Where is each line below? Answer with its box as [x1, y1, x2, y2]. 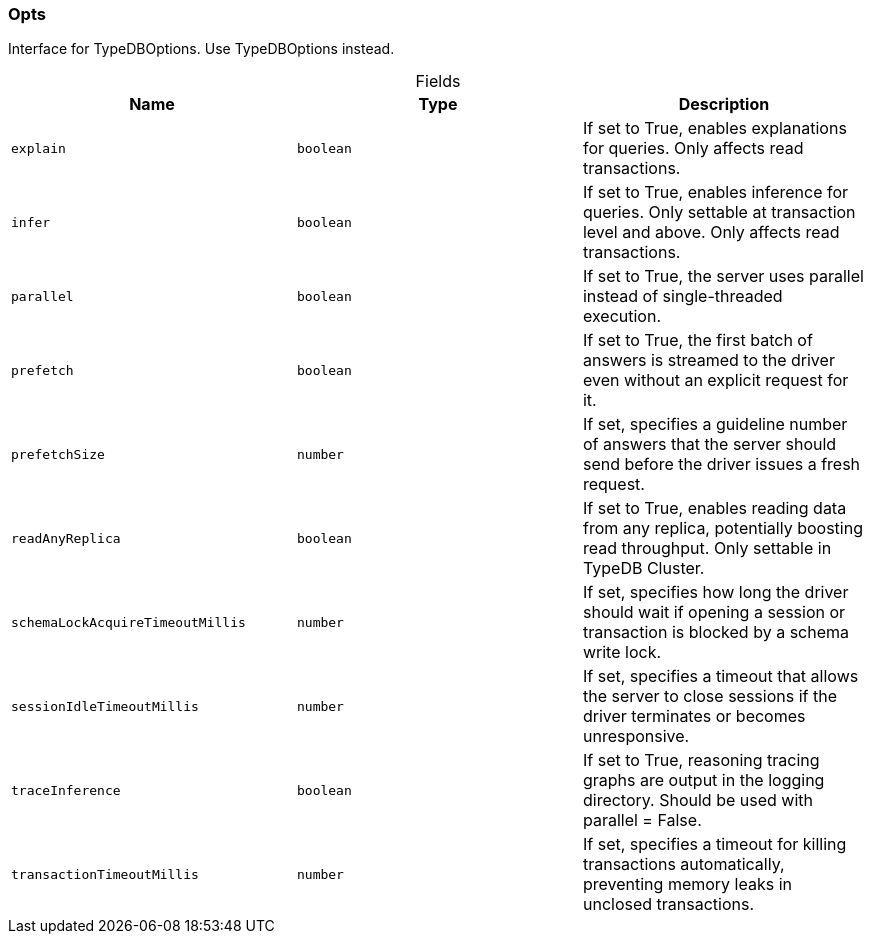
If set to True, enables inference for [582, 182, 849, 203]
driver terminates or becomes [582, 706, 806, 727]
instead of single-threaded [582, 286, 783, 307]
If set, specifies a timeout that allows [582, 666, 859, 687]
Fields [415, 71, 461, 92]
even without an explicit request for [582, 370, 849, 391]
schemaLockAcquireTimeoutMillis [11, 614, 246, 630]
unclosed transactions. [582, 894, 755, 915]
